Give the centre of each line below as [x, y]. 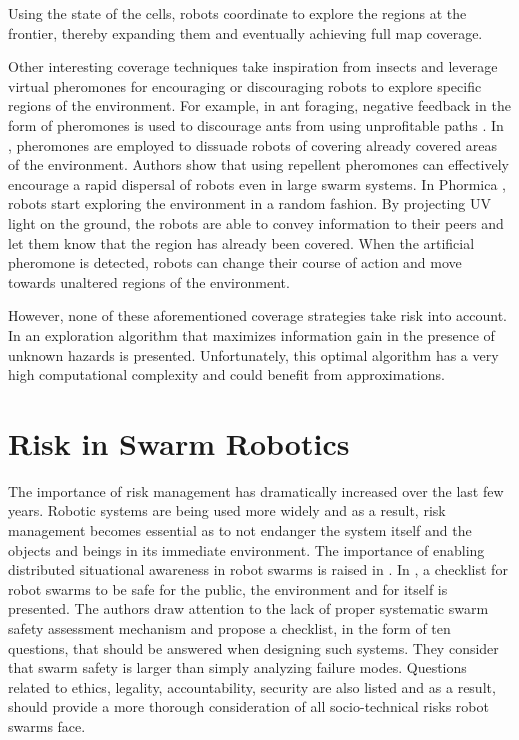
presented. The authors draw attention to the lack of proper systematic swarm [248, 608]
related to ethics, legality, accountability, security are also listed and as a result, [252, 686]
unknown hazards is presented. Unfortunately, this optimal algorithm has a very [253, 354]
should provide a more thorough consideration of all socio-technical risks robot [248, 706]
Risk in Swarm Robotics [179, 442]
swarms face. [47, 725]
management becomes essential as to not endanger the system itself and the [240, 530]
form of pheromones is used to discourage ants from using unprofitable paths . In [256, 124]
